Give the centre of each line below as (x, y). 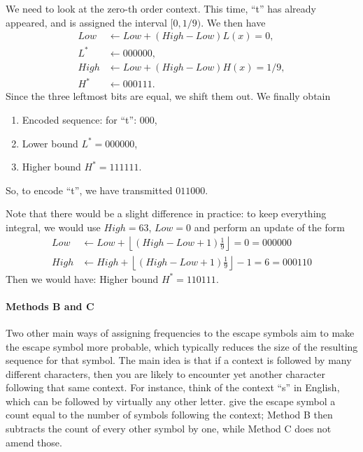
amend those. (34, 442)
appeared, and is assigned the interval (86, 22)
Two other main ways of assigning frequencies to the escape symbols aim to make (180, 332)
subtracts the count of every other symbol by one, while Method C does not (169, 429)
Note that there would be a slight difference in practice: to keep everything (166, 213)
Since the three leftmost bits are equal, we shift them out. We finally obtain (168, 96)
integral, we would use (53, 227)
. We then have (233, 22)
